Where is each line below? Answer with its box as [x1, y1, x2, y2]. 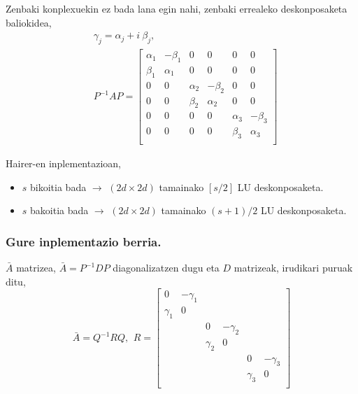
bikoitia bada [30, 179, 87, 194]
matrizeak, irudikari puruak [234, 260, 353, 275]
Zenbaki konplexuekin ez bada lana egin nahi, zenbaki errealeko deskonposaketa [6, 1, 348, 15]
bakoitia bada [30, 203, 89, 218]
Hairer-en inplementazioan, [6, 156, 121, 171]
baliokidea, [6, 15, 52, 29]
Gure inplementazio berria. [6, 232, 162, 250]
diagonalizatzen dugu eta [113, 260, 220, 275]
